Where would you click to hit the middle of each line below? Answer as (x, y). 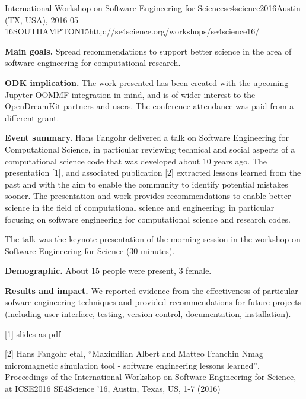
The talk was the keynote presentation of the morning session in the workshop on (153, 239)
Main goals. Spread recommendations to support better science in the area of (148, 51)
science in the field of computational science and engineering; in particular (140, 207)
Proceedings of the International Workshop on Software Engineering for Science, (151, 377)
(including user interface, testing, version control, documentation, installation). (148, 314)
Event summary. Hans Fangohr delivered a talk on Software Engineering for (147, 137)
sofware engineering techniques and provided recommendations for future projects (153, 302)
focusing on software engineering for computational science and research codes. (148, 219)
